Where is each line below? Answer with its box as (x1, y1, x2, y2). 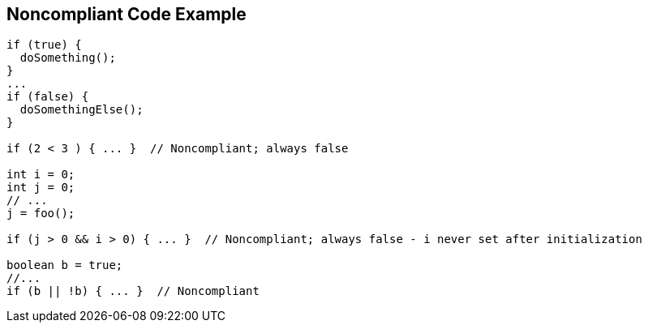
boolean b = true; (6, 258, 123, 272)
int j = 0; (6, 181, 75, 194)
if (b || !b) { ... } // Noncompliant (6, 284, 260, 298)
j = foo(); (6, 207, 75, 220)
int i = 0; (6, 168, 75, 182)
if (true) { (6, 38, 82, 52)
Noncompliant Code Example (6, 4, 247, 24)
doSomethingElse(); (19, 103, 144, 117)
